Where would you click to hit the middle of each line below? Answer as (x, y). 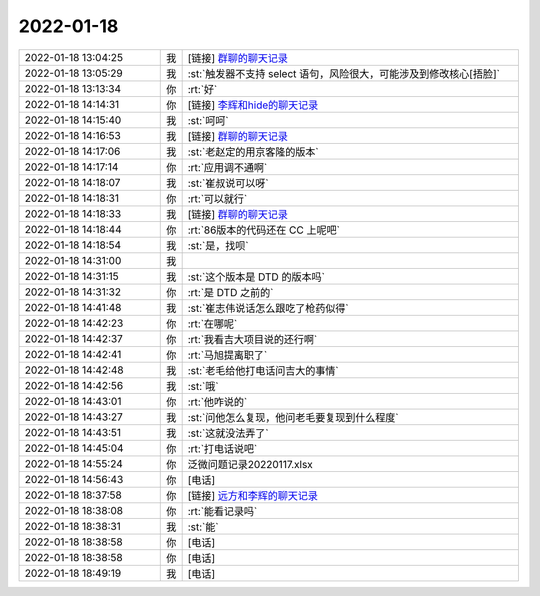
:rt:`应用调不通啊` (227, 167)
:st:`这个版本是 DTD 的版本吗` (256, 277)
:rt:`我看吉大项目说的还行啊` (252, 339)
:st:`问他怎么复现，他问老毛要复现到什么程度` (293, 417)
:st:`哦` (203, 386)
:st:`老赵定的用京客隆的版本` (253, 152)
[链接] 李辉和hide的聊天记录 (253, 105)
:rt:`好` (202, 89)
